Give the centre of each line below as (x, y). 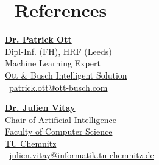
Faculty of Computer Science (59, 131)
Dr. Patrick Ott (38, 39)
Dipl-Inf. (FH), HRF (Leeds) (58, 51)
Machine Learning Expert (53, 63)
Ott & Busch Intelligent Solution (66, 75)
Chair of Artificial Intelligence (61, 119)
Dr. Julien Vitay (40, 107)
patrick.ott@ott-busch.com (58, 87)
